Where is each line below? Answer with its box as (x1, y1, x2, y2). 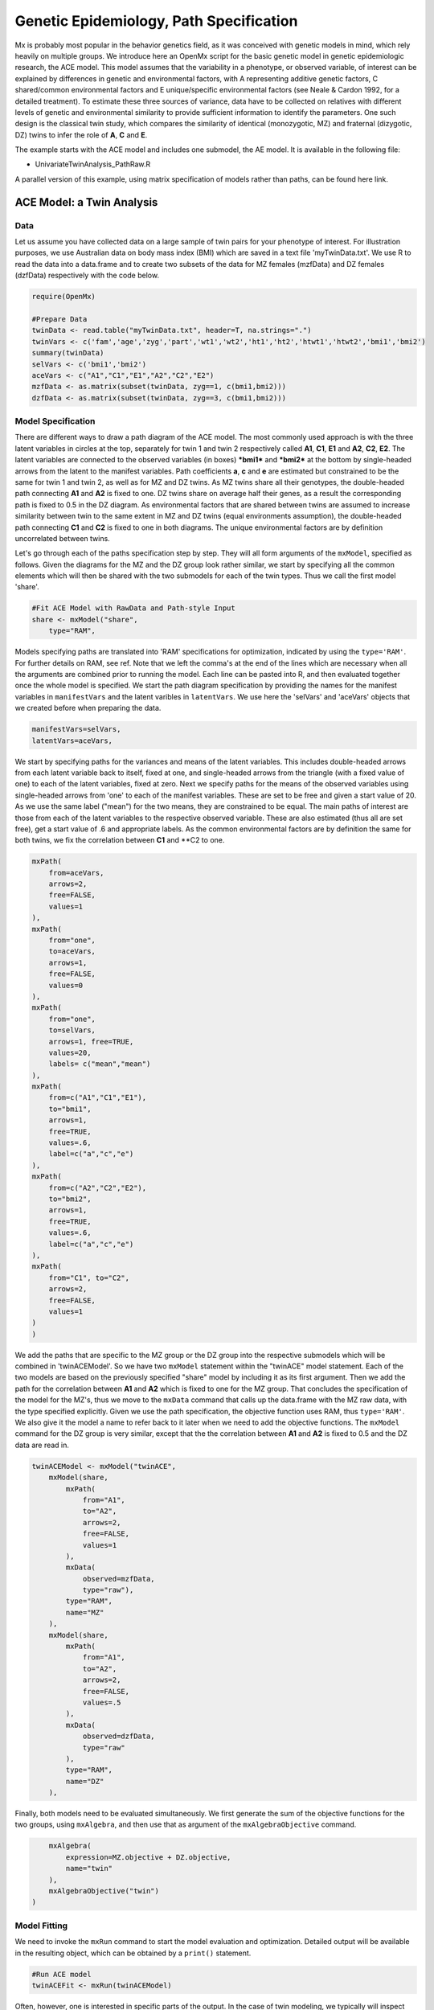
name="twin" (65, 1864, 113, 1873)
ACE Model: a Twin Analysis (14, 195, 158, 209)
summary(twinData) (31, 348, 104, 358)
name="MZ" (65, 1608, 104, 1617)
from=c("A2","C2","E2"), (48, 1183, 147, 1192)
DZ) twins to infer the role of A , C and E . (14, 129, 148, 140)
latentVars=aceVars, (31, 736, 113, 745)
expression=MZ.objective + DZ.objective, (65, 1852, 231, 1861)
